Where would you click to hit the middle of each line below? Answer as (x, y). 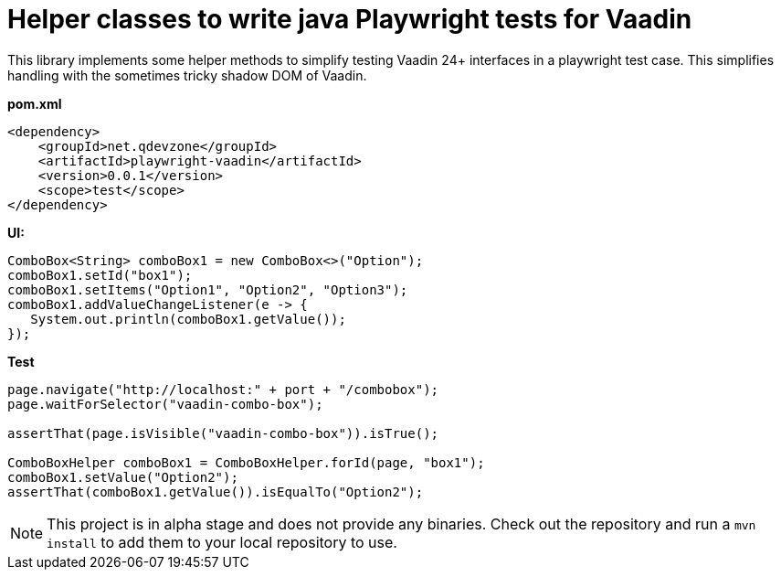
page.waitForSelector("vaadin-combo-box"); (165, 404)
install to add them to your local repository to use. (222, 542)
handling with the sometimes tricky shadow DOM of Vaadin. (187, 75)
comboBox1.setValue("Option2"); (123, 477)
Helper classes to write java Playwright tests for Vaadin (350, 19)
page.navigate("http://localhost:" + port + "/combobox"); (223, 389)
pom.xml (35, 103)
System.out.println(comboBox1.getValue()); (188, 319)
